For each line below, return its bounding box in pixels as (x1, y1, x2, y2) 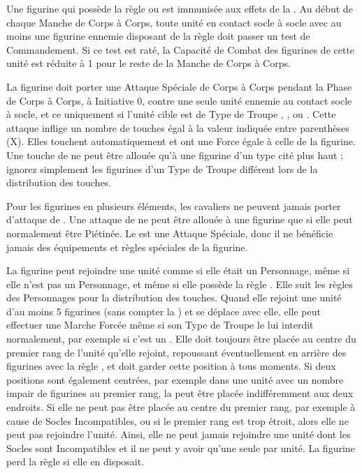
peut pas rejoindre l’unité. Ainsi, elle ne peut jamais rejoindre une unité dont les (6, 427, 351, 442)
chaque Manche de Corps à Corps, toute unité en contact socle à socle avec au (6, 15, 342, 29)
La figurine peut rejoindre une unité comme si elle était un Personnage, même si (6, 263, 350, 278)
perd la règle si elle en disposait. (6, 454, 145, 469)
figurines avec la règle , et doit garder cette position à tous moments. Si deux (6, 359, 336, 373)
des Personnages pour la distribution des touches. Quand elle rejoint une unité (6, 290, 342, 305)
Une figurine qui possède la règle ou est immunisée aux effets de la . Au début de (6, 1, 353, 15)
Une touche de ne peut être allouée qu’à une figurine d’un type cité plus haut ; (6, 147, 344, 162)
